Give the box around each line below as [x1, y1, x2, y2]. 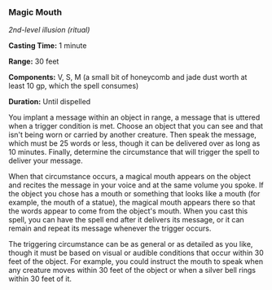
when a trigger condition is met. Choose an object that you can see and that [8, 121, 263, 131]
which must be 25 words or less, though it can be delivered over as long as [8, 138, 261, 148]
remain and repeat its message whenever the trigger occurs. [8, 223, 212, 234]
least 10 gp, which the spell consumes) [8, 81, 139, 91]
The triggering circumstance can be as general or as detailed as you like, [8, 239, 253, 249]
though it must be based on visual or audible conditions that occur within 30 [8, 248, 264, 258]
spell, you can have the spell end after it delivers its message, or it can [8, 215, 244, 225]
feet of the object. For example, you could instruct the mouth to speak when [8, 257, 264, 266]
